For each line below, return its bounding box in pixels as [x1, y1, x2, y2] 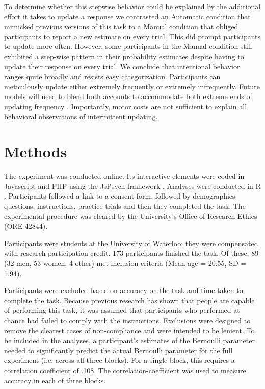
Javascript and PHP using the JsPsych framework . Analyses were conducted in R [4, 180, 261, 191]
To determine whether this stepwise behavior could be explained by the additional [4, 1, 261, 11]
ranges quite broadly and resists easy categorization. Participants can [4, 71, 221, 82]
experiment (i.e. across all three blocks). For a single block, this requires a [4, 355, 235, 366]
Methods [4, 141, 67, 162]
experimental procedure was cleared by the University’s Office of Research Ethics [4, 210, 257, 221]
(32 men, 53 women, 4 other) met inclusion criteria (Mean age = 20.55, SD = [4, 258, 247, 268]
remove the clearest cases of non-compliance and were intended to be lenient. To [4, 325, 255, 335]
